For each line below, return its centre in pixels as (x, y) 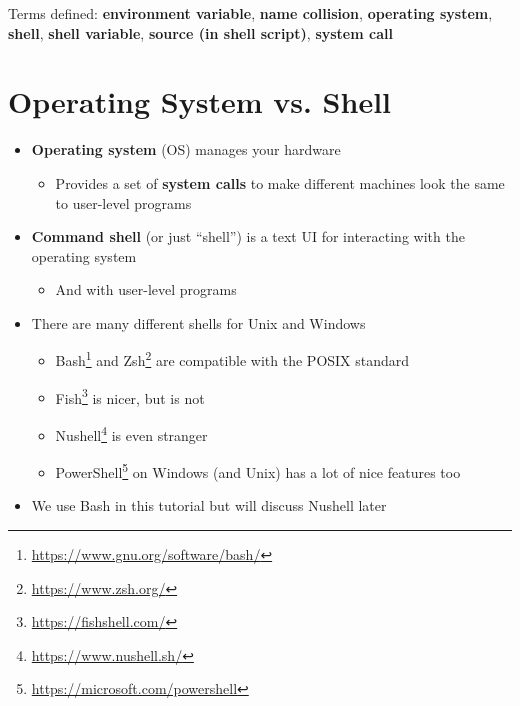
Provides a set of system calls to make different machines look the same (280, 182)
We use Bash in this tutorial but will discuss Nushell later (209, 505)
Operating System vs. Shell (200, 101)
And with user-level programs (146, 289)
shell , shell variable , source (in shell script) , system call (200, 32)
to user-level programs (123, 202)
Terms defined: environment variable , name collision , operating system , (250, 13)
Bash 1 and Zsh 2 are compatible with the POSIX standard (232, 359)
